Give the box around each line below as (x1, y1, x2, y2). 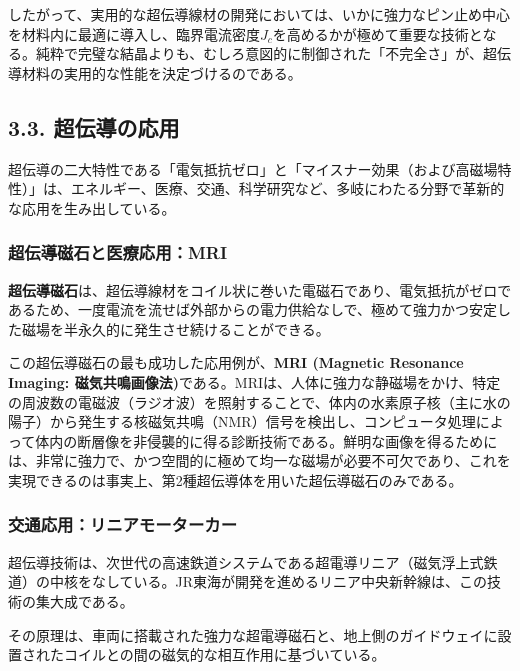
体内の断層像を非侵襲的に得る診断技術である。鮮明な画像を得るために (35, 430, 498, 451)
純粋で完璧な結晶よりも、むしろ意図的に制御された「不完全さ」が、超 (35, 43, 498, 64)
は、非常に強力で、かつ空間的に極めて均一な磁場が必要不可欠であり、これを (8, 450, 511, 471)
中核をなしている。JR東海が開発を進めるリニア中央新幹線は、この (49, 571, 488, 592)
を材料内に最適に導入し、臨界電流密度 (8, 23, 260, 44)
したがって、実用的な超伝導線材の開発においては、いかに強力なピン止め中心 (8, 4, 510, 24)
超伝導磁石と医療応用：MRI (8, 240, 228, 265)
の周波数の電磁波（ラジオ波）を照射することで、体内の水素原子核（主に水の (8, 391, 511, 412)
